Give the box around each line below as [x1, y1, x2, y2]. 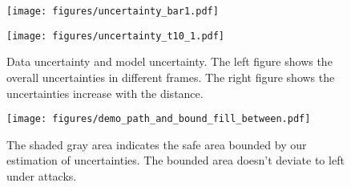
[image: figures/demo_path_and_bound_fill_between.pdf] [6, 113, 311, 125]
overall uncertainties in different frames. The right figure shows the [6, 68, 335, 85]
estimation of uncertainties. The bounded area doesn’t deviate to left [6, 152, 345, 169]
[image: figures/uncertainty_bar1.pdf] [6, 6, 219, 17]
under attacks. [6, 167, 77, 184]
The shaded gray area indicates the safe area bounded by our [6, 136, 307, 152]
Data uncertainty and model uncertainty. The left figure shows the [6, 53, 333, 70]
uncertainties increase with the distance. [6, 84, 204, 101]
